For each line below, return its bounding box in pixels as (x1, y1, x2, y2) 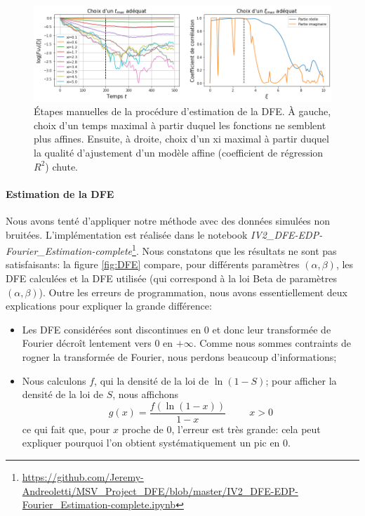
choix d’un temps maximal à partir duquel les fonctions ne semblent (34, 117, 326, 132)
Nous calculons (22, 373, 86, 388)
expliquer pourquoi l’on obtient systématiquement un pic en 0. (22, 435, 291, 450)
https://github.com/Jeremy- (22, 470, 144, 484)
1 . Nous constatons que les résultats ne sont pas (132, 242, 337, 258)
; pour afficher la (265, 373, 337, 388)
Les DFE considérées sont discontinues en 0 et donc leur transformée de (22, 322, 331, 336)
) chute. (45, 159, 78, 173)
